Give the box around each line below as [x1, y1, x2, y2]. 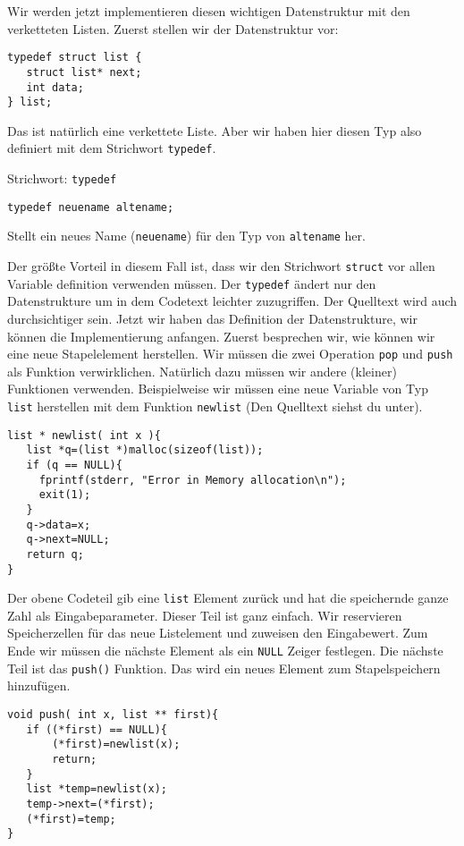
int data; [26, 80, 84, 94]
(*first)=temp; [26, 812, 116, 825]
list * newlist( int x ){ [7, 428, 161, 442]
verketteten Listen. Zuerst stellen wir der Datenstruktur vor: [7, 19, 339, 38]
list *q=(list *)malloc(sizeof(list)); [26, 444, 264, 457]
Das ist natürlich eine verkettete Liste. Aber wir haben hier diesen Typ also [7, 121, 422, 140]
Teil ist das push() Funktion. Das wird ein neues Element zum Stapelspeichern [7, 658, 441, 677]
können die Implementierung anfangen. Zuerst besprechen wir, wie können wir [7, 326, 435, 345]
